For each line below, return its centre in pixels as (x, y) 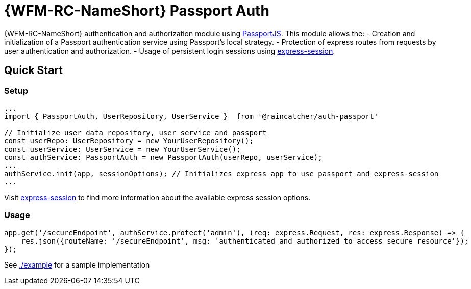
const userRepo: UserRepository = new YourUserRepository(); (129, 141)
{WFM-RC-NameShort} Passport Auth (137, 11)
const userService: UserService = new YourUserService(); (122, 149)
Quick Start (33, 70)
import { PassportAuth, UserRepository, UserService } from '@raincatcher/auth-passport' (191, 116)
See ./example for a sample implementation (77, 264)
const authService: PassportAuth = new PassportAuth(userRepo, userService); (163, 157)
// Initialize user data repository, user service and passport (135, 133)
